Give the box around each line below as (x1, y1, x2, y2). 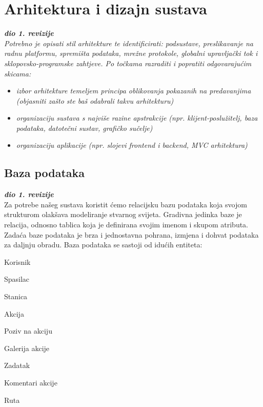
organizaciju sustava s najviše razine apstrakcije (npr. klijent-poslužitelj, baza (16, 112, 258, 123)
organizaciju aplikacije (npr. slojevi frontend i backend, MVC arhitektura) (16, 140, 248, 150)
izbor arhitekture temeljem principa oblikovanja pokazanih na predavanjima (16, 85, 251, 96)
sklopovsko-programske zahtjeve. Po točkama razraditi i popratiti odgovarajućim (4, 57, 252, 68)
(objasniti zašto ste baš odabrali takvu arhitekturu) (16, 95, 174, 106)
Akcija (4, 308, 24, 319)
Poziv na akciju (4, 325, 52, 336)
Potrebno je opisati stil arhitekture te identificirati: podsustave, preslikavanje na (4, 37, 253, 48)
